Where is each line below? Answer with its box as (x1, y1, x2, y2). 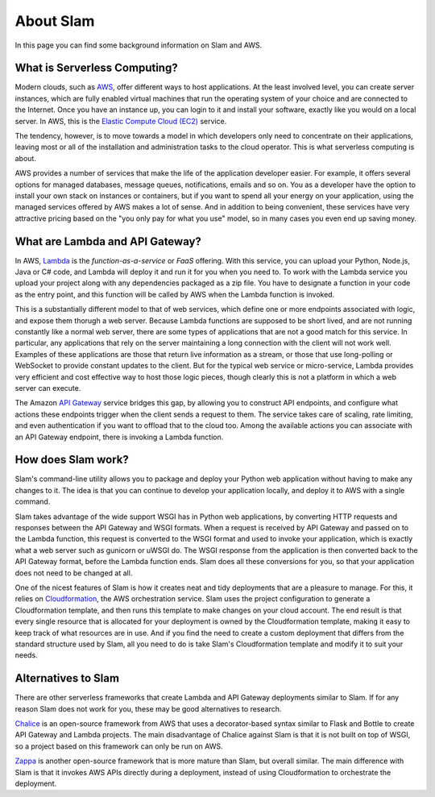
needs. (14, 650, 38, 660)
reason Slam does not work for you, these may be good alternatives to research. (14, 704, 282, 713)
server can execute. (14, 383, 81, 392)
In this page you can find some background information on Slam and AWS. (14, 40, 263, 50)
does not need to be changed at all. (14, 568, 133, 578)
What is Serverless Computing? (14, 61, 178, 75)
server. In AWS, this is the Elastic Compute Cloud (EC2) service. (14, 116, 227, 126)
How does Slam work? (14, 453, 129, 467)
